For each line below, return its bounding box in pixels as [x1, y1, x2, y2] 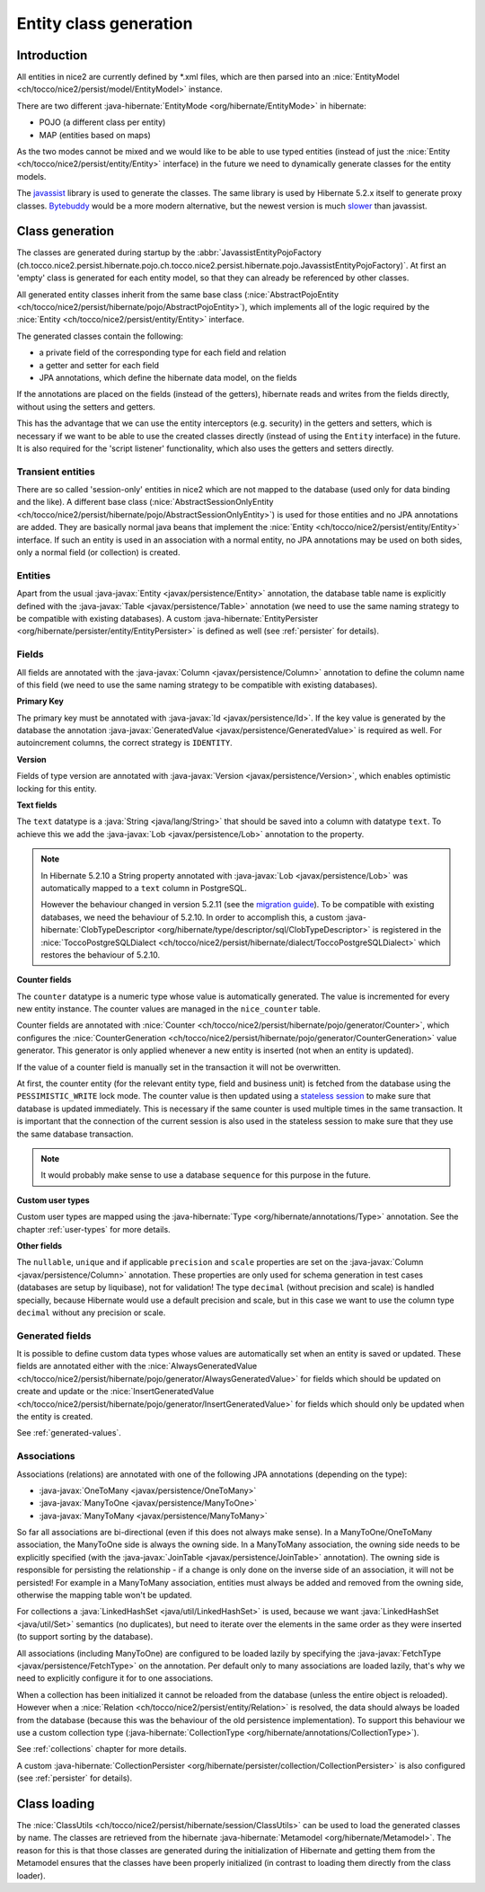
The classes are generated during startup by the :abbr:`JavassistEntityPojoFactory [16, 247, 322, 258]
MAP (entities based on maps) [39, 129, 152, 140]
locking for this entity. [16, 782, 98, 794]
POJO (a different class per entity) [39, 117, 166, 128]
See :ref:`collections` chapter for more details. [16, 1744, 188, 1755]
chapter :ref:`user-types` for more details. [16, 1224, 171, 1234]
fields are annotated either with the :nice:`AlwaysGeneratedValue [16, 1361, 258, 1372]
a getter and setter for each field [39, 359, 159, 370]
